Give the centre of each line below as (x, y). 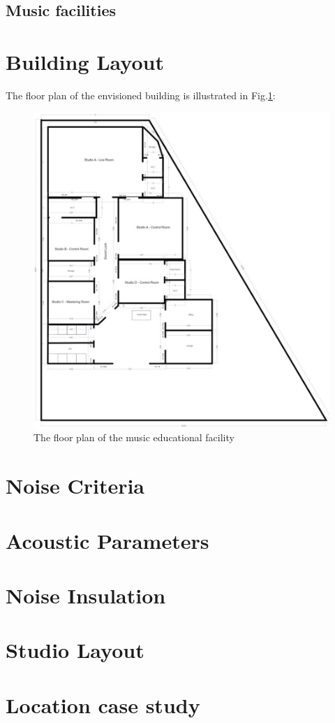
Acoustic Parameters (107, 540)
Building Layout (85, 61)
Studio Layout (75, 650)
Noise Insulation (86, 595)
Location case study (103, 704)
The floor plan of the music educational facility (134, 437)
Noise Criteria (75, 486)
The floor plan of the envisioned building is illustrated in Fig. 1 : (141, 95)
